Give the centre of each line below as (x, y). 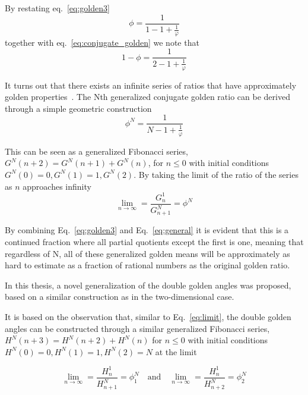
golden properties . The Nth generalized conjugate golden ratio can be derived (147, 97)
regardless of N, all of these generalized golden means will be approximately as (147, 253)
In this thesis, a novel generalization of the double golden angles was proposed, (148, 285)
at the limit (176, 351)
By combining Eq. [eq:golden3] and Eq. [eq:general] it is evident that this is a (147, 230)
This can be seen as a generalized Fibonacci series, (96, 151)
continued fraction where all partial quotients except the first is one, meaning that (154, 242)
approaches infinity (57, 186)
